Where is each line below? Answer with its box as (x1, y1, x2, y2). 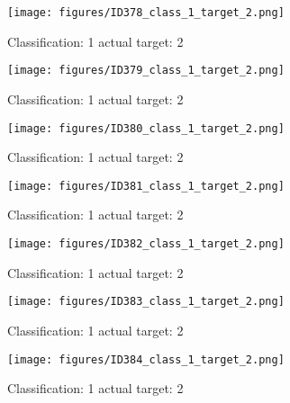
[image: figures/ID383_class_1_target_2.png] (7, 295, 285, 309)
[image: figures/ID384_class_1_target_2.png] (7, 353, 285, 366)
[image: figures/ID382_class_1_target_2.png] (7, 237, 285, 250)
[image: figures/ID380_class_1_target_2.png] (7, 121, 285, 135)
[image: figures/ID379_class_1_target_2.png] (7, 64, 285, 77)
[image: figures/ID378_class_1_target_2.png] (7, 6, 285, 19)
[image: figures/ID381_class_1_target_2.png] (7, 179, 285, 193)
